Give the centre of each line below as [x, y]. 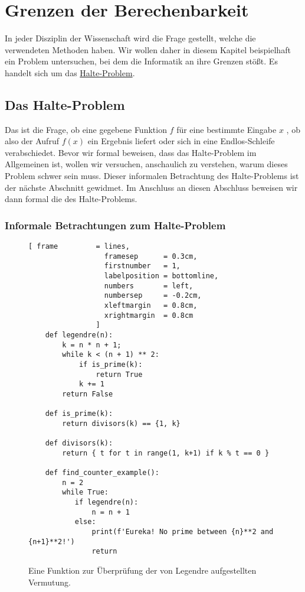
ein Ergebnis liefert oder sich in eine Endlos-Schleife [181, 141]
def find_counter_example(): [102, 473]
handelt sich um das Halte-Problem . [70, 72]
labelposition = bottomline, [161, 276]
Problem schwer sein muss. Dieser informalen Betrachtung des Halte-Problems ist [152, 176]
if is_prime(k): [111, 364]
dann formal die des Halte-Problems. [71, 199]
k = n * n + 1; [92, 345]
